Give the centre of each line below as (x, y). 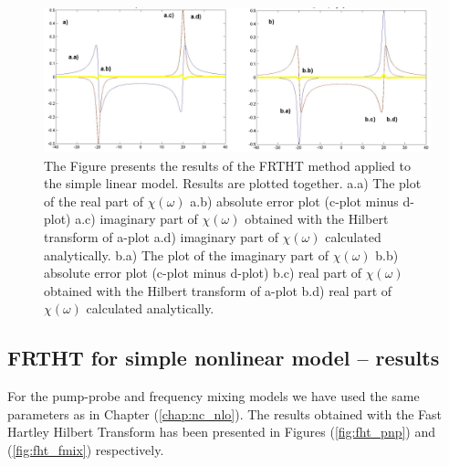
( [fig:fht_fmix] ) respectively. (86, 449)
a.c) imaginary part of (136, 219)
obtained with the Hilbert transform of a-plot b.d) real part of (218, 290)
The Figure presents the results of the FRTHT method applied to (227, 165)
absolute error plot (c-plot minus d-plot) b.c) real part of (203, 273)
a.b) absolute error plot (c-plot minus (294, 201)
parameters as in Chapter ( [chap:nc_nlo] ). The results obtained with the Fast (224, 413)
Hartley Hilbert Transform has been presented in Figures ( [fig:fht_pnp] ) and (222, 432)
